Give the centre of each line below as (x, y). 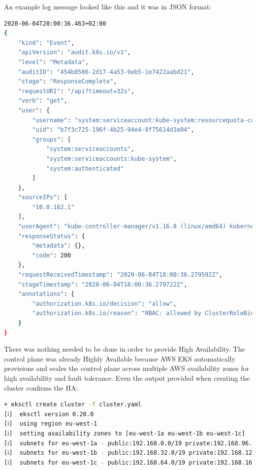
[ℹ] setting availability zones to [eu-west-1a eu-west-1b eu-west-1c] (125, 433)
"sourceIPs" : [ (43, 198)
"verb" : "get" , (43, 101)
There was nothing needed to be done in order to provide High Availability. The (125, 349)
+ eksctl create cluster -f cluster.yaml (73, 405)
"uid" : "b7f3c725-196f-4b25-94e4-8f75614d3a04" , (113, 130)
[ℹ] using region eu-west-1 (51, 424)
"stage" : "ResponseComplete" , (67, 82)
